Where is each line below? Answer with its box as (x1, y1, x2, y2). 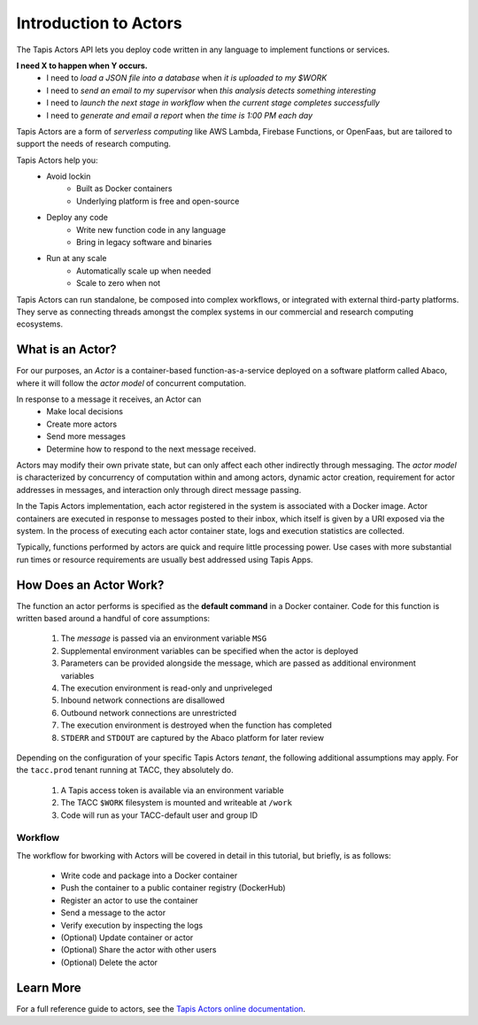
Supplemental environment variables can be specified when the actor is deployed (60, 645, 358, 656)
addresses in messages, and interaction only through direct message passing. (16, 484, 302, 495)
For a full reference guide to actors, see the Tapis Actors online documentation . (16, 1003, 305, 1013)
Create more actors (46, 419, 118, 429)
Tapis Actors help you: (16, 155, 98, 166)
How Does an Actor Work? (16, 577, 165, 592)
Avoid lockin (46, 171, 91, 181)
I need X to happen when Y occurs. (16, 60, 148, 71)
